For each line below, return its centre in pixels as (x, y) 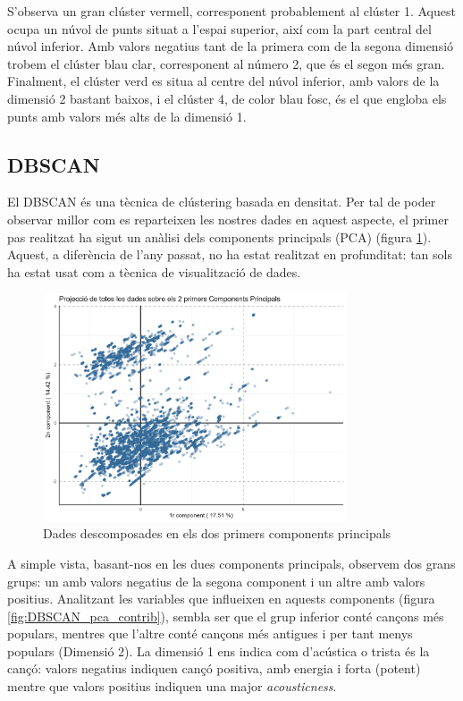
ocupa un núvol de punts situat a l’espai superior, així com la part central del (219, 28)
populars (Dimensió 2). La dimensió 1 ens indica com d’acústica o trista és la (219, 650)
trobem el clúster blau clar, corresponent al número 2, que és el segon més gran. (226, 63)
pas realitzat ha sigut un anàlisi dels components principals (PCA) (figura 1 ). (219, 236)
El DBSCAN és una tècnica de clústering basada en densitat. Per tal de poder (222, 202)
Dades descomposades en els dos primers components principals (217, 533)
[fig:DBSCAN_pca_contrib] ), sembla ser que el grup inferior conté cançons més (226, 616)
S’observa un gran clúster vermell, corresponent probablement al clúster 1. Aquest (231, 11)
